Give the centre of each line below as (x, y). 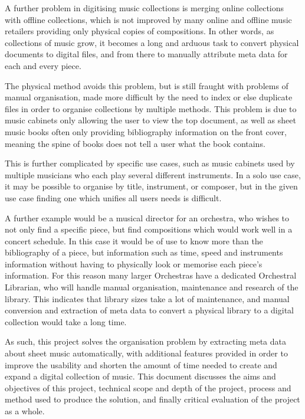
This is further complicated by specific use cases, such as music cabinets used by (150, 163)
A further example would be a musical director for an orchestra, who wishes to (147, 217)
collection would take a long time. (66, 321)
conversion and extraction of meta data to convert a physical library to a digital (149, 310)
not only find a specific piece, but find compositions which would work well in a (149, 229)
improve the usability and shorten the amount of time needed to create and (141, 364)
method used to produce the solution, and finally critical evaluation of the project (152, 399)
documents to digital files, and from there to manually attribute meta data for (146, 54)
